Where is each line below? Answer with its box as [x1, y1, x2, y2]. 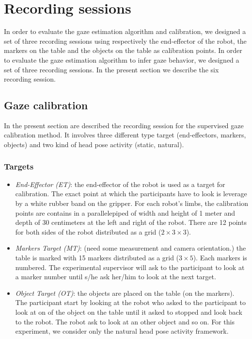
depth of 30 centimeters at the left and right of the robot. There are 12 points [15, 217, 247, 227]
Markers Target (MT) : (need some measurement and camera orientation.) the [15, 243, 246, 253]
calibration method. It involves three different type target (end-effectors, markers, [4, 130, 246, 140]
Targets [4, 160, 34, 172]
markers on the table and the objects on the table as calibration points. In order [4, 45, 242, 55]
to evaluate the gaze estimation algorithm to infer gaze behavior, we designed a [4, 54, 239, 65]
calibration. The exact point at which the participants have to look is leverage [15, 188, 247, 199]
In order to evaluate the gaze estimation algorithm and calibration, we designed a [4, 26, 246, 36]
